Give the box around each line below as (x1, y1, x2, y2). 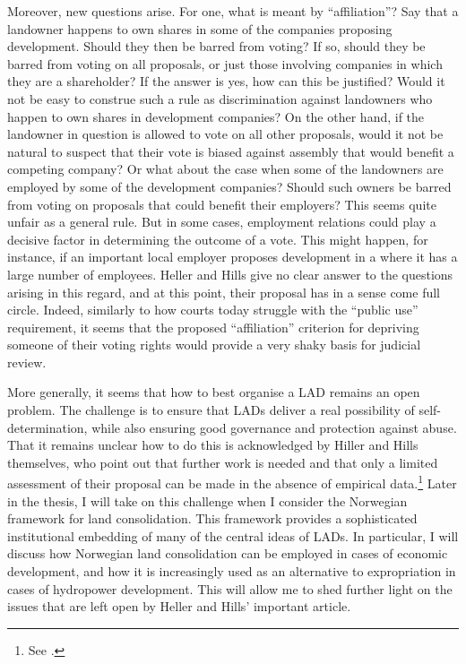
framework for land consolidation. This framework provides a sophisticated (7, 509, 418, 528)
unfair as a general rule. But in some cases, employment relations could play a (7, 212, 436, 231)
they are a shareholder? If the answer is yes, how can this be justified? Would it (7, 72, 445, 91)
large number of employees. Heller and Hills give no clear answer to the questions (7, 264, 453, 283)
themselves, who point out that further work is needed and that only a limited (7, 453, 438, 471)
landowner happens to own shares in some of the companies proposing (7, 19, 393, 38)
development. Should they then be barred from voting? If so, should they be (7, 37, 426, 56)
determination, (7, 418, 88, 436)
